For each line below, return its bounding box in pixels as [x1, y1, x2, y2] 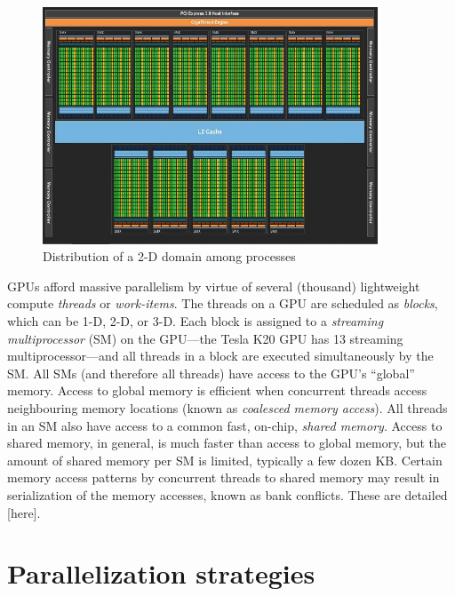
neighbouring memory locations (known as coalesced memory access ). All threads [7, 399, 448, 417]
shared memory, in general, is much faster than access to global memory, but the [7, 433, 447, 452]
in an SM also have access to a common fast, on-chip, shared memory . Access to [7, 416, 443, 434]
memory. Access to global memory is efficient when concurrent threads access [7, 381, 427, 400]
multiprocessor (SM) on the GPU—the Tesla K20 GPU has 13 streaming [7, 329, 403, 347]
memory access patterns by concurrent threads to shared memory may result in [7, 468, 440, 487]
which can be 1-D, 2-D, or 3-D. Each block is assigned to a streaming [7, 312, 384, 330]
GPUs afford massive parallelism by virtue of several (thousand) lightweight [7, 276, 420, 295]
